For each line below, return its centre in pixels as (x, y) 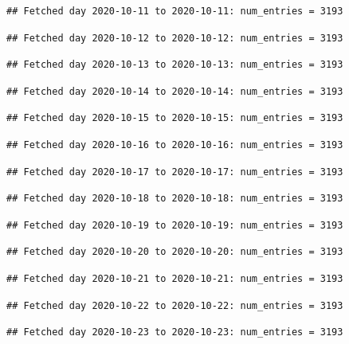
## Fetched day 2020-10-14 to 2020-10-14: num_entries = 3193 (175, 91)
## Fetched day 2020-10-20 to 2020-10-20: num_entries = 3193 (175, 252)
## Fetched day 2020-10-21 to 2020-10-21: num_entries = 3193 (175, 278)
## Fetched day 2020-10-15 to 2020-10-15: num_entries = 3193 (175, 118)
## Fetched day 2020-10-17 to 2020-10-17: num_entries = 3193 (175, 172)
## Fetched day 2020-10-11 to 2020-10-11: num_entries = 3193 (175, 11)
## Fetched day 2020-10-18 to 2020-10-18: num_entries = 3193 (175, 199)
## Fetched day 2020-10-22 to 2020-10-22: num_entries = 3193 (175, 305)
